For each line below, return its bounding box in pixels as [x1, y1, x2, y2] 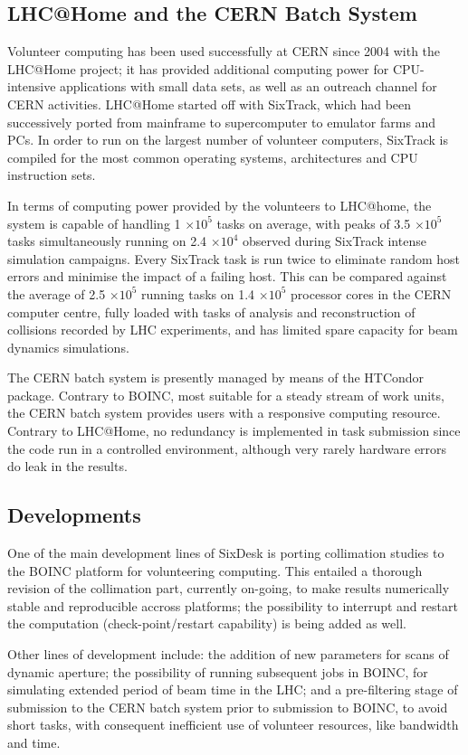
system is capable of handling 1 [7, 213, 181, 232]
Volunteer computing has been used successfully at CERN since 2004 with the [7, 42, 441, 61]
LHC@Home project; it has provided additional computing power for [7, 59, 389, 78]
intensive [7, 77, 56, 96]
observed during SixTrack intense [243, 231, 426, 250]
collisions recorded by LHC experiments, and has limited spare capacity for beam [7, 320, 458, 339]
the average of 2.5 [7, 284, 106, 303]
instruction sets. [7, 165, 96, 184]
